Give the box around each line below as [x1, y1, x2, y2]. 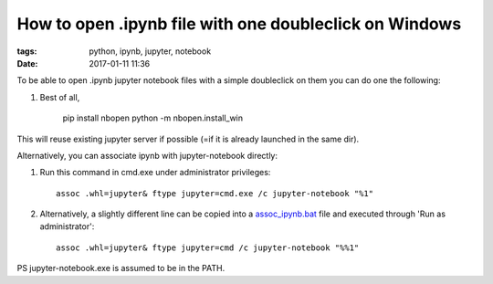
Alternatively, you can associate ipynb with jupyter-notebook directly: [16, 150, 278, 161]
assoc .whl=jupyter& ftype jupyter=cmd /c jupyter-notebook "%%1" [56, 242, 360, 253]
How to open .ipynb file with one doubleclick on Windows [16, 14, 462, 34]
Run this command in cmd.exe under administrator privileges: [39, 167, 271, 178]
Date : [16, 58, 38, 68]
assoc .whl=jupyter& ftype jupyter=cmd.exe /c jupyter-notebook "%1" [56, 188, 374, 198]
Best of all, [39, 91, 80, 102]
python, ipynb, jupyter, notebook [89, 46, 212, 57]
